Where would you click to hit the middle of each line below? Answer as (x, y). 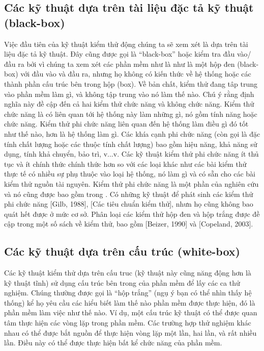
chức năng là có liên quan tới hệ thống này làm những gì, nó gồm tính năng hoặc (131, 114)
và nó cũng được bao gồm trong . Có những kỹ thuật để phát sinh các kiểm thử (129, 194)
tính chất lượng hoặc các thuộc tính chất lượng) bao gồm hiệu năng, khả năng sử (131, 144)
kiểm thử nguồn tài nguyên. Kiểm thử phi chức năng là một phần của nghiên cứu (131, 183)
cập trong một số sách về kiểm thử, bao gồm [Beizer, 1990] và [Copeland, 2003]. (129, 224)
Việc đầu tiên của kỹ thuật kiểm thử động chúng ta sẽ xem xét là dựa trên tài (126, 44)
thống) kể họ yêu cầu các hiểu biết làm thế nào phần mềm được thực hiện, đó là (130, 302)
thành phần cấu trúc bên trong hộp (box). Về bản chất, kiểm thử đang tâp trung (131, 83)
